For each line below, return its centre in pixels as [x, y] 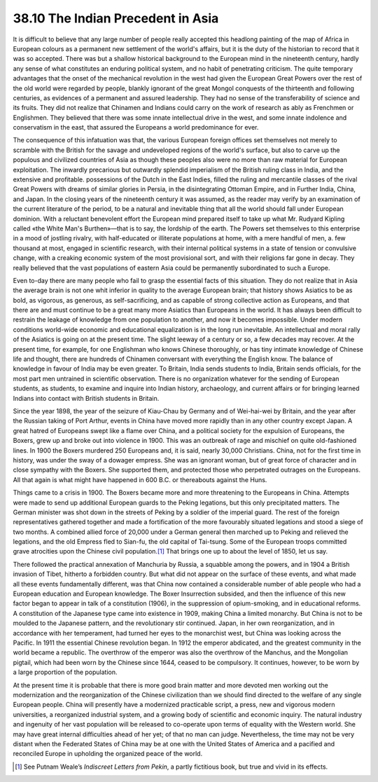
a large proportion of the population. [65, 672]
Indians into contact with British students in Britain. [86, 398]
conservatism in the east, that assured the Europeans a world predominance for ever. [136, 128]
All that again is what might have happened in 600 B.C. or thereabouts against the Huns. [140, 479]
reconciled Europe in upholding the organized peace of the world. [108, 754]
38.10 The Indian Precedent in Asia [116, 18]
